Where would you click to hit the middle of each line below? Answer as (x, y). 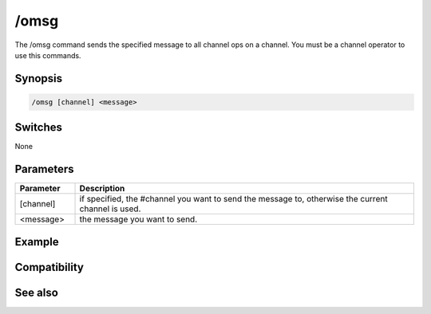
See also (37, 292)
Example (37, 242)
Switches (39, 128)
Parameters (44, 169)
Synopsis (39, 78)
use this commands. (48, 55)
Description (102, 189)
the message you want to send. (138, 219)
